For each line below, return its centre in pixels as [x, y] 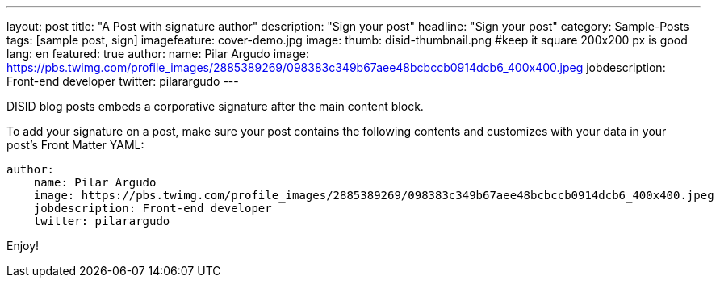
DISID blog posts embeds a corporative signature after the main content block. [215, 106]
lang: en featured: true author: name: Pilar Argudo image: [158, 54]
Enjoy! [23, 246]
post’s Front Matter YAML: [75, 145]
